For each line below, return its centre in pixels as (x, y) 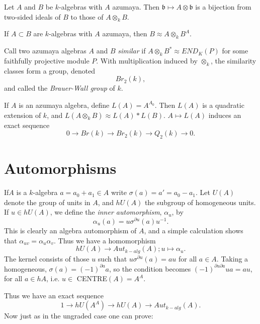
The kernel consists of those (47, 258)
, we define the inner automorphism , (106, 212)
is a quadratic (223, 105)
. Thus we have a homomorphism (105, 240)
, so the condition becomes (150, 268)
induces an (225, 115)
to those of (87, 16)
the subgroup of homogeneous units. (200, 202)
